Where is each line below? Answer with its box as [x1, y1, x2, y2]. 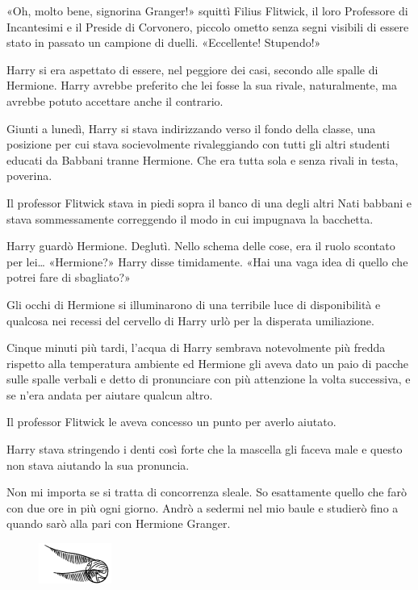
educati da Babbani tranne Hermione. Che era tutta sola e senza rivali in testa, [6, 151, 399, 168]
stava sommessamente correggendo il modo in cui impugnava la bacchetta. [6, 210, 374, 227]
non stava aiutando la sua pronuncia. [6, 456, 190, 473]
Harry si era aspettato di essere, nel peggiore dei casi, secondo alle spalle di [6, 61, 378, 77]
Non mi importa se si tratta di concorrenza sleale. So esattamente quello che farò [6, 483, 407, 500]
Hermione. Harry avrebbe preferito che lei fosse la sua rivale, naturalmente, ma [6, 77, 397, 94]
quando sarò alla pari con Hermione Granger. [6, 515, 231, 532]
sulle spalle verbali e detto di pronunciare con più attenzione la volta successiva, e [6, 370, 411, 387]
